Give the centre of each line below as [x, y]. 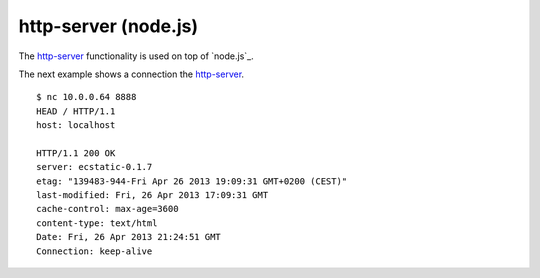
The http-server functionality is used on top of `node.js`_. [136, 56]
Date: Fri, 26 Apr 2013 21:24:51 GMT [129, 237]
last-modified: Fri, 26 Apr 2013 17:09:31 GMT [152, 195]
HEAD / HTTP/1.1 [76, 111]
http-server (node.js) [108, 26]
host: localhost [76, 125]
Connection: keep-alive [94, 251]
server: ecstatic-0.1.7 [94, 167]
